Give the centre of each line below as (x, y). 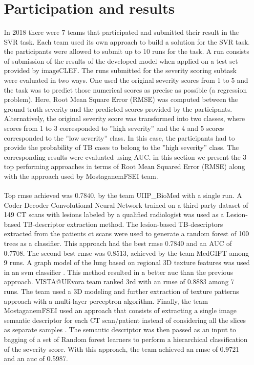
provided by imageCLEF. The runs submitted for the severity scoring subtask (120, 70)
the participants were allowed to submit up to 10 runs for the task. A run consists (127, 51)
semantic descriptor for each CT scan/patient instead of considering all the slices (125, 320)
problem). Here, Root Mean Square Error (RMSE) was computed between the (121, 99)
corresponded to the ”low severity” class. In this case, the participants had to (119, 137)
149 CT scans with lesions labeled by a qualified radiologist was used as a (114, 214)
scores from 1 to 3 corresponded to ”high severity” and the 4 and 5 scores (114, 128)
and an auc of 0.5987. (36, 358)
